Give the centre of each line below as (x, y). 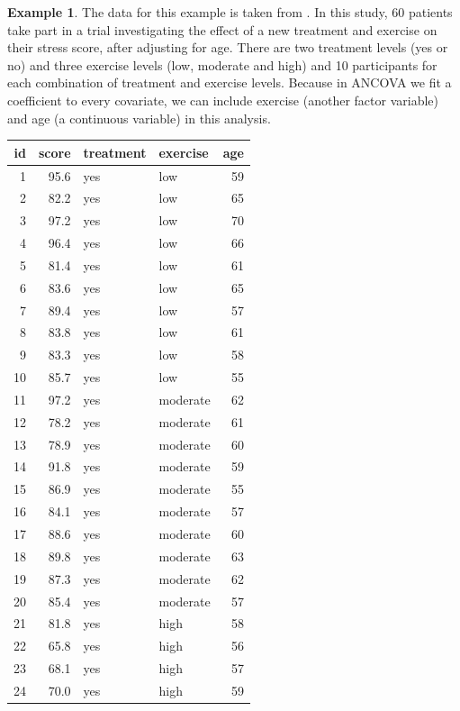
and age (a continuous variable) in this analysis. (139, 118)
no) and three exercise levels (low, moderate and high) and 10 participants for (222, 64)
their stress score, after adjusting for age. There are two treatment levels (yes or (228, 47)
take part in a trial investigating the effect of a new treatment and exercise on (222, 29)
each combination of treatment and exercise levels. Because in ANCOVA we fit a (230, 82)
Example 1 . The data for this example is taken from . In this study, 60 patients (230, 12)
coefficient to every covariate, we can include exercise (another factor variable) (223, 100)
